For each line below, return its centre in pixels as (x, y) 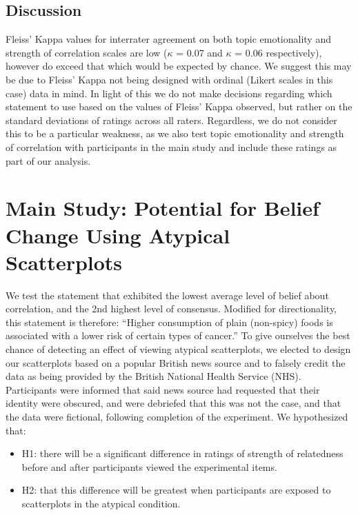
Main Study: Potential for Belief (162, 208)
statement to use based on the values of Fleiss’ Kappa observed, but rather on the (179, 107)
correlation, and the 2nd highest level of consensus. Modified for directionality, (171, 309)
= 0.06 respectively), (278, 52)
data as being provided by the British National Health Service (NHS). (153, 376)
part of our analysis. (48, 160)
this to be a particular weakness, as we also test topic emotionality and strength (175, 133)
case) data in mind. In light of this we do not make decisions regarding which (169, 93)
